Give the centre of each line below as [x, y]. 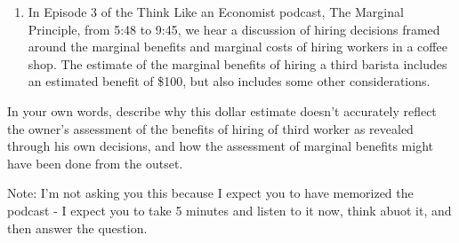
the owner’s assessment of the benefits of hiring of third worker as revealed [210, 128]
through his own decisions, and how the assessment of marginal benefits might [221, 146]
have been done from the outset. [95, 163]
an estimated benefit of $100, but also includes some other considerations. [229, 81]
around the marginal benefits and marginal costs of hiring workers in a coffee [238, 47]
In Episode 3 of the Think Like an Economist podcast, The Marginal [216, 12]
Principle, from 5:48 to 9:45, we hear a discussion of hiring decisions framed [234, 29]
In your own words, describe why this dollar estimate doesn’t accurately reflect [222, 110]
